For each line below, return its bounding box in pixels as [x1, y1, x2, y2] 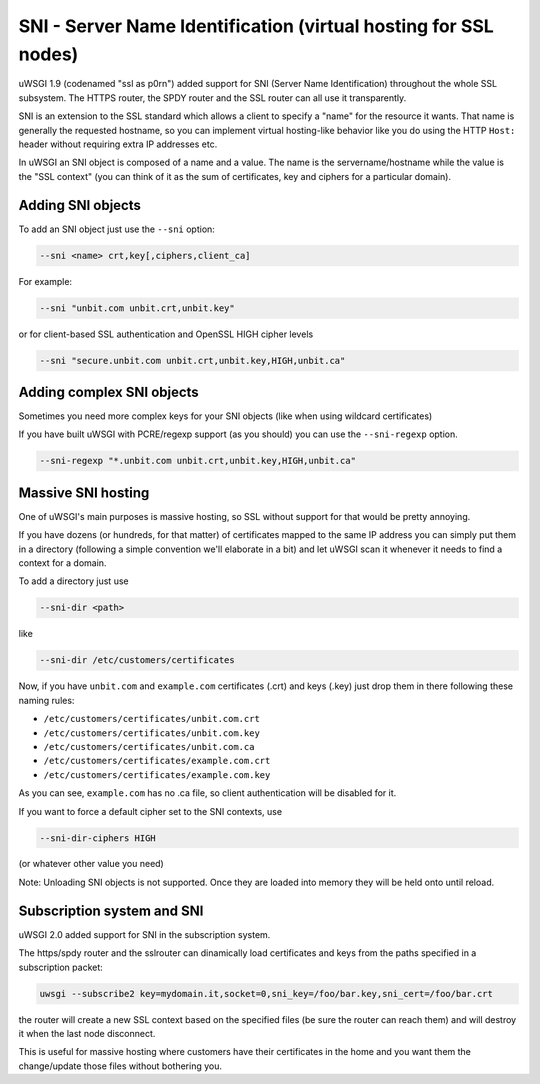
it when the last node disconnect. [18, 1027, 156, 1039]
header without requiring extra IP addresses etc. [18, 138, 218, 150]
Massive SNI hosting [18, 484, 150, 501]
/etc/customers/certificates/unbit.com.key [43, 727, 260, 739]
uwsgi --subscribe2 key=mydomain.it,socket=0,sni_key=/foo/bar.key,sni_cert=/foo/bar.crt [39, 988, 494, 999]
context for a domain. [18, 557, 107, 569]
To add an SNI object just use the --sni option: [18, 223, 215, 235]
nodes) [18, 43, 79, 65]
